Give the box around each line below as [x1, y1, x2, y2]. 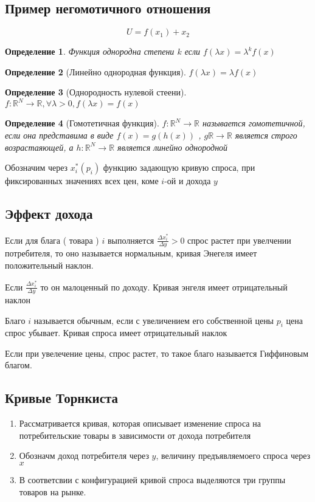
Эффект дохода [5, 204, 93, 223]
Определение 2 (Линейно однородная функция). [5, 65, 186, 78]
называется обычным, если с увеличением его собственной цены [33, 314, 274, 326]
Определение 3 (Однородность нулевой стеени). [5, 86, 187, 98]
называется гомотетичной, [202, 117, 305, 129]
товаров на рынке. [19, 485, 86, 498]
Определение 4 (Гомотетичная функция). [5, 117, 159, 129]
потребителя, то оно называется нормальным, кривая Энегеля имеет [5, 247, 257, 260]
